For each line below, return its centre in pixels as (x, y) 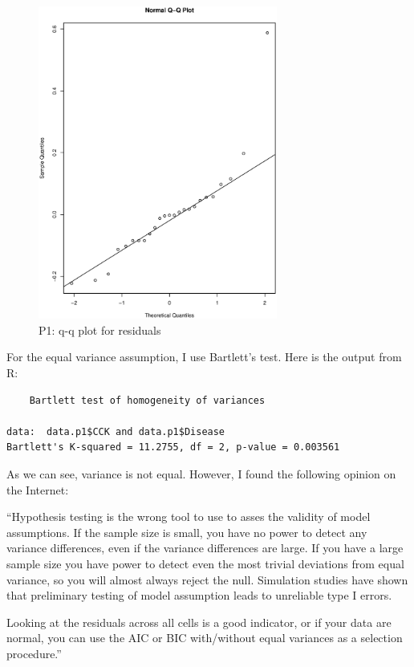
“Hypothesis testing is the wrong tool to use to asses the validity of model (189, 517)
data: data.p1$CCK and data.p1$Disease (116, 431)
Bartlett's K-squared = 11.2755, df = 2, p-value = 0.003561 (173, 447)
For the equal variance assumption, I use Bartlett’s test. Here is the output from (204, 357)
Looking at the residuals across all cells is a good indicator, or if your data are (199, 622)
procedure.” (34, 653)
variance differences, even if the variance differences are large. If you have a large (205, 548)
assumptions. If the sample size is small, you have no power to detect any (187, 532)
